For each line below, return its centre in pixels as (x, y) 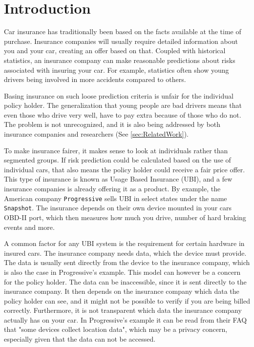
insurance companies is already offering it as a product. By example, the (112, 189)
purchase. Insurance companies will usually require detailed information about (121, 41)
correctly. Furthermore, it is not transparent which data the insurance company (123, 310)
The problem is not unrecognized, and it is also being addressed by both (112, 124)
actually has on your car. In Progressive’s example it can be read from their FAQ (126, 319)
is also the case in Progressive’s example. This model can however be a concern (122, 272)
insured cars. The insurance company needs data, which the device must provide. (125, 253)
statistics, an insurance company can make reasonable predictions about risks (120, 60)
